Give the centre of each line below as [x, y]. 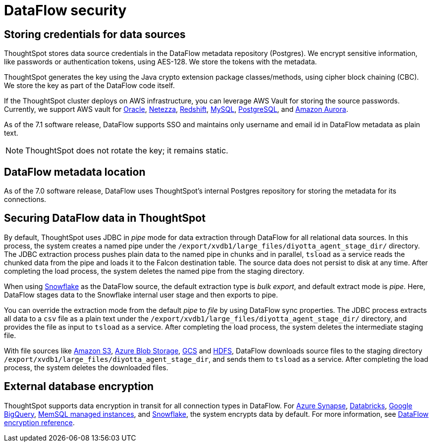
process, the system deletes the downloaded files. [86, 367]
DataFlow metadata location [75, 172]
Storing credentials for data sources [95, 34]
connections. [25, 199]
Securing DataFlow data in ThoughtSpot [105, 218]
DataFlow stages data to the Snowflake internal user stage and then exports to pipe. [141, 295]
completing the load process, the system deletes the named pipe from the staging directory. [154, 271]
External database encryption [79, 387]
